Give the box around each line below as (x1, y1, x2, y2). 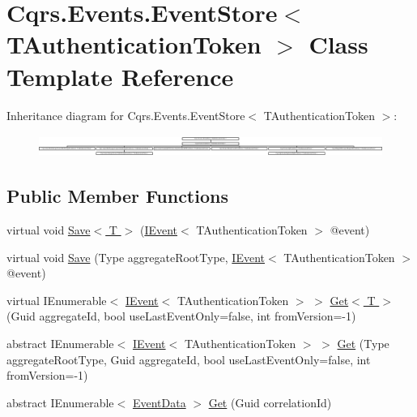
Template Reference (6, 59, 234, 92)
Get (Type (337, 335, 389, 352)
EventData (132, 393, 186, 411)
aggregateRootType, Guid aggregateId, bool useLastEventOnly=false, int (6, 350, 371, 368)
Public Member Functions (6, 183, 228, 208)
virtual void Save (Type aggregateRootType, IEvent (6, 248, 266, 265)
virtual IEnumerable (6, 291, 107, 308)
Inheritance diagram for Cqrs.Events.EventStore (6, 106, 245, 123)
